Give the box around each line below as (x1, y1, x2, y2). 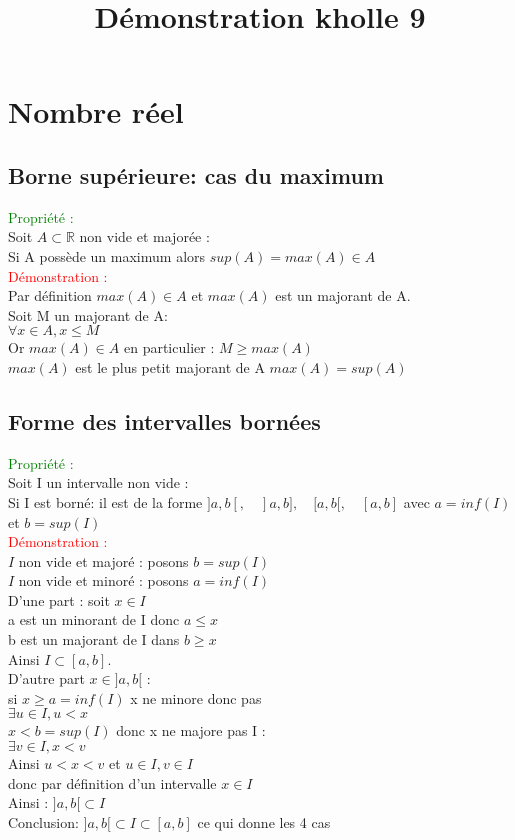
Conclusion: (8, 811, 79, 832)
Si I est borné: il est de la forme (8, 491, 203, 512)
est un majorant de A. (275, 285, 411, 306)
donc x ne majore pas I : (116, 720, 266, 741)
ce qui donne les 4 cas (197, 811, 331, 832)
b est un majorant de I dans (8, 629, 180, 650)
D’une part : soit (8, 589, 110, 610)
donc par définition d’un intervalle (8, 772, 217, 793)
